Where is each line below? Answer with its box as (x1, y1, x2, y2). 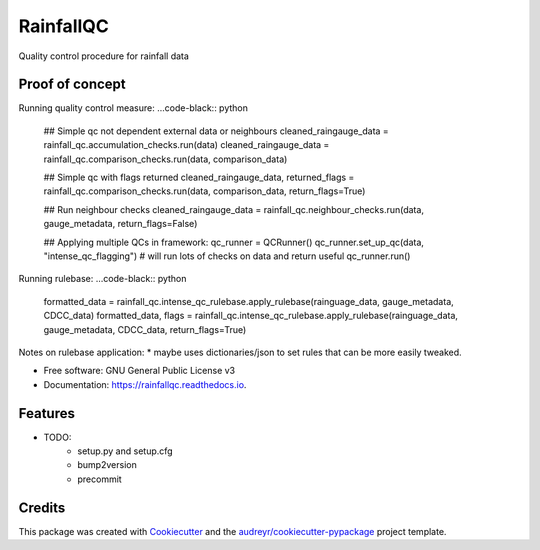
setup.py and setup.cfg (77, 445, 174, 457)
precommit (77, 473, 122, 485)
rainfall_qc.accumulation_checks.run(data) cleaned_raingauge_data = (43, 139, 330, 151)
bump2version (77, 459, 137, 471)
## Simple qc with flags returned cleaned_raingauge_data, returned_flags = (43, 171, 355, 184)
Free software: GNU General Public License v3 (43, 365, 236, 377)
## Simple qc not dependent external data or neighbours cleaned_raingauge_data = (43, 125, 389, 137)
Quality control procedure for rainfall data (18, 50, 190, 62)
